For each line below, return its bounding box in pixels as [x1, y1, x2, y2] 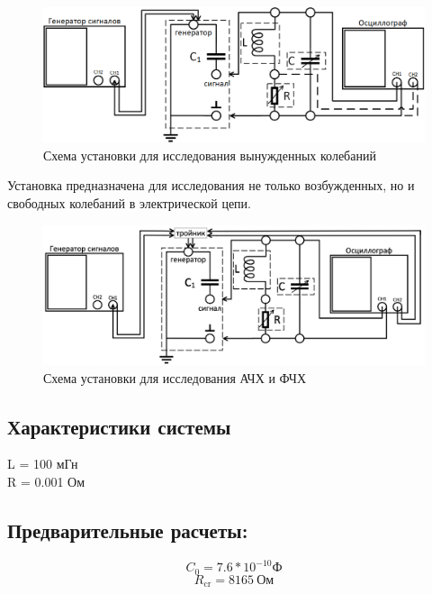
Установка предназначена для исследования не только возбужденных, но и [7, 176, 415, 195]
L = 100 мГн [7, 454, 78, 473]
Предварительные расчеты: [7, 516, 248, 544]
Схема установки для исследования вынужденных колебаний [43, 145, 376, 164]
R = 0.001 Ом [7, 471, 85, 490]
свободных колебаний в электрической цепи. [7, 194, 251, 213]
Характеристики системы [7, 412, 231, 440]
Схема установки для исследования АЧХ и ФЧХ [43, 368, 307, 387]
